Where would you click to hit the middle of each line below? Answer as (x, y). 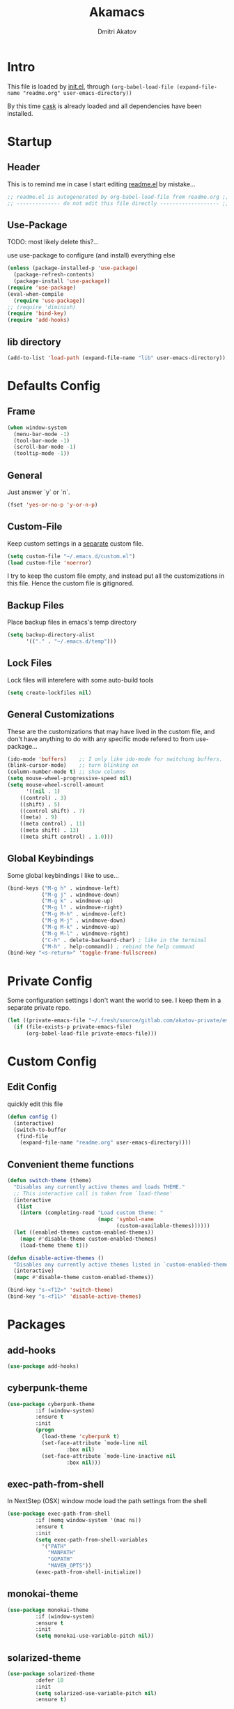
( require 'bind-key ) (37, 314)
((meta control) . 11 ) (53, 824)
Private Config (50, 981)
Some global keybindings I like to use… (63, 875)
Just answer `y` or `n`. (39, 492)
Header (24, 167)
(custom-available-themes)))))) (163, 1226)
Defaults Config (54, 386)
